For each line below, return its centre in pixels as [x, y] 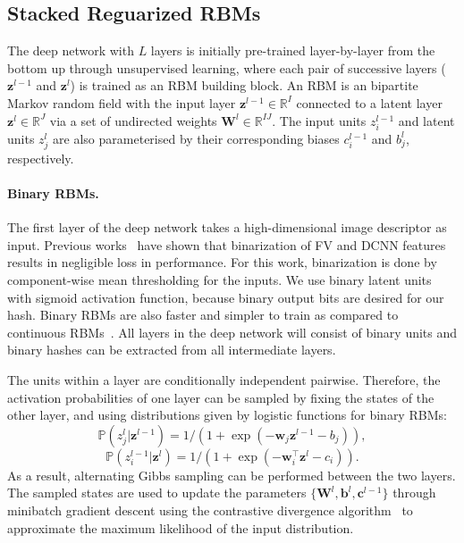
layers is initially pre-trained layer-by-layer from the [293, 50]
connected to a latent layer [369, 102]
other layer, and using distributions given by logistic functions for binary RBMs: [227, 415]
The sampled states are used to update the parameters [157, 493]
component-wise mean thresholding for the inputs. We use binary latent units [219, 280]
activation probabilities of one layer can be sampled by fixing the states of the [221, 397]
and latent [426, 120]
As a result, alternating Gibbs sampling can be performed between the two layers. [232, 475]
